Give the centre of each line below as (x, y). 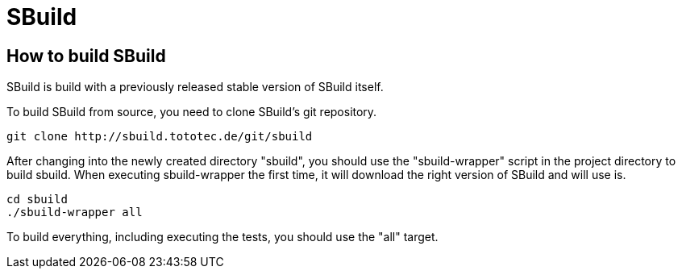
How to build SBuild (86, 56)
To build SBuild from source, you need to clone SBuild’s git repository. (192, 112)
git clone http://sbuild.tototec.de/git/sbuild (160, 137)
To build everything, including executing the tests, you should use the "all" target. (222, 237)
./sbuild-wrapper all (75, 212)
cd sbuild (37, 200)
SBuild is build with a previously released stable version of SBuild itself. (195, 87)
